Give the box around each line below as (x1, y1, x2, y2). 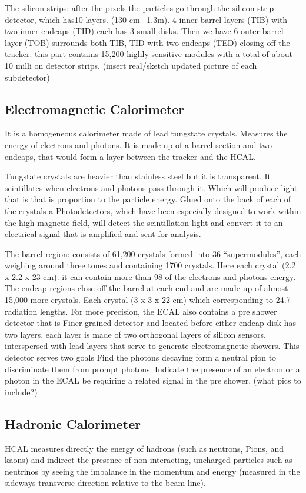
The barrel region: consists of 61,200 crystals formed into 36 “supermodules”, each (5, 247, 301, 259)
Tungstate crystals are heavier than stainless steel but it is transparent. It (5, 170, 271, 182)
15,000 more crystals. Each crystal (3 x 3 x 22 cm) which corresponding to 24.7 (5, 294, 291, 306)
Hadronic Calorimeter (5, 414, 141, 432)
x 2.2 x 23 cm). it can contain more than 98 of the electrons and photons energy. (5, 270, 296, 282)
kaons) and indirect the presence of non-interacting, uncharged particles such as (5, 454, 292, 466)
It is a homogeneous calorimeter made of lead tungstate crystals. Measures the (5, 127, 288, 139)
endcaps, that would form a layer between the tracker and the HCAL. (5, 150, 257, 162)
